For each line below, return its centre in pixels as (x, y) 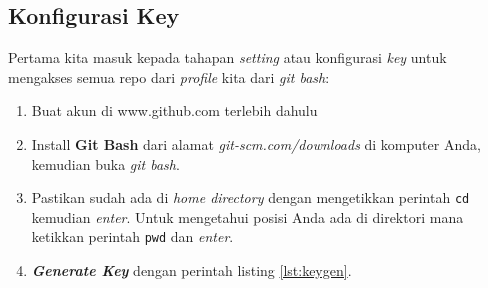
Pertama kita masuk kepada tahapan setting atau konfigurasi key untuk (227, 57)
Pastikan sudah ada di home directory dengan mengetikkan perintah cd (250, 197)
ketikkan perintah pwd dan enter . (132, 236)
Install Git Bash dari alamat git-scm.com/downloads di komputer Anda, (256, 143)
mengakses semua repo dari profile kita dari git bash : (169, 76)
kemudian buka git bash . (105, 163)
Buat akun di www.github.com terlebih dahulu (174, 110)
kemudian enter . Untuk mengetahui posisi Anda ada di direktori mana (247, 216)
